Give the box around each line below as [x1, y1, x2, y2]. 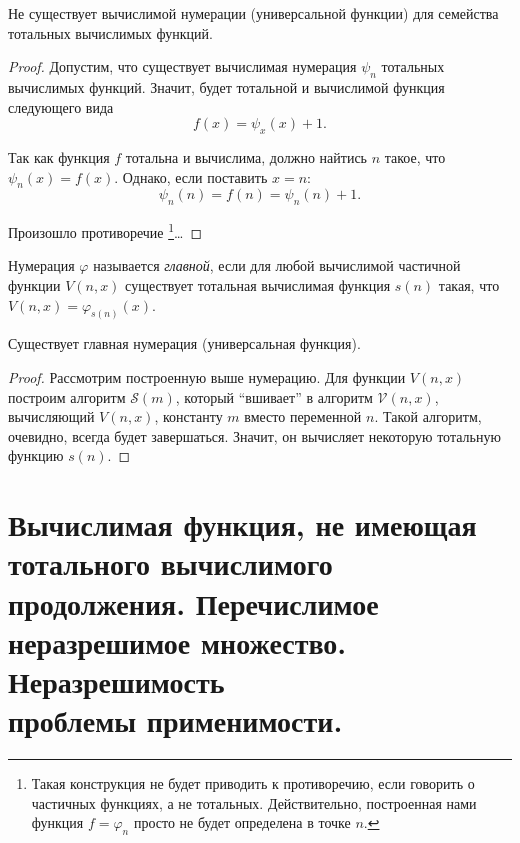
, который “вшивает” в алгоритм [175, 386, 373, 407]
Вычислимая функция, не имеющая [8, 504, 477, 545]
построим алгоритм [8, 386, 126, 407]
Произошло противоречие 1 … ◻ [8, 219, 203, 242]
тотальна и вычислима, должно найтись [125, 146, 368, 167]
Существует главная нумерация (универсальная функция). [8, 333, 361, 354]
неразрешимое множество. [8, 621, 347, 662]
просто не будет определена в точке [133, 812, 351, 833]
